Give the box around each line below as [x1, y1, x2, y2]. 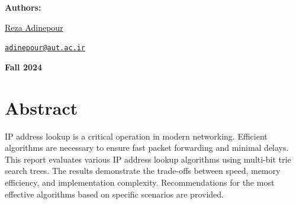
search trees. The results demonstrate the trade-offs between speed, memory [5, 164, 281, 177]
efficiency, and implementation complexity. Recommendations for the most [5, 176, 275, 188]
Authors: [5, 1, 41, 13]
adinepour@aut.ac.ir [5, 44, 86, 53]
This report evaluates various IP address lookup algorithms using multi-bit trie [5, 153, 291, 165]
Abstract [5, 95, 78, 119]
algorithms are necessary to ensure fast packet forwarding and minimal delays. [5, 141, 289, 154]
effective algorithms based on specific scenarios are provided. [5, 187, 224, 200]
